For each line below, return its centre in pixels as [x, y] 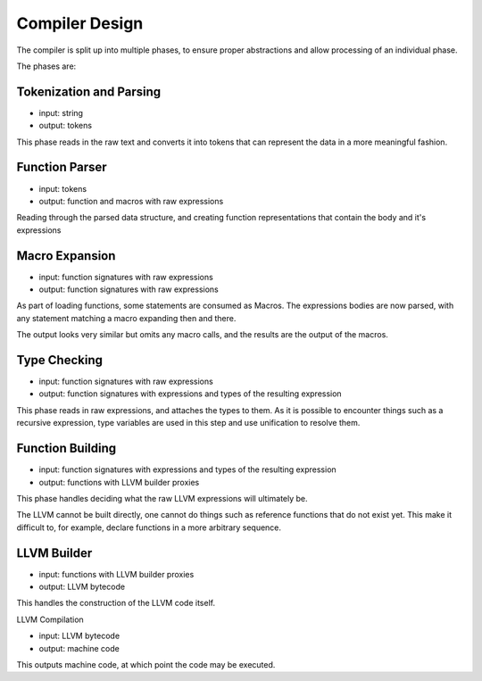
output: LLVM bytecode [82, 587]
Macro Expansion [66, 256]
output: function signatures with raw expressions [129, 289]
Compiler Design [80, 23]
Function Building [66, 448]
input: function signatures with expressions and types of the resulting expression [187, 469]
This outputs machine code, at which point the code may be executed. [146, 664]
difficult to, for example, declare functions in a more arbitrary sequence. [149, 527]
